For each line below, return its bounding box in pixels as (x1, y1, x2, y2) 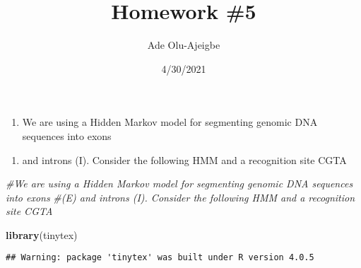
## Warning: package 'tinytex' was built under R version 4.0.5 (6, 252, 314, 263)
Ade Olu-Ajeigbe (147, 37, 220, 52)
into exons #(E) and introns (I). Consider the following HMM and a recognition (6, 190, 355, 204)
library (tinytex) (6, 227, 78, 242)
